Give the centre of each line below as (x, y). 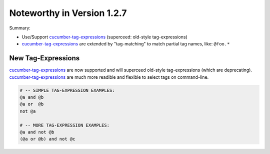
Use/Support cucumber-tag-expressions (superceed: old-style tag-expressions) (104, 37)
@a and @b (32, 97)
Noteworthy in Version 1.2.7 (68, 13)
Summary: (20, 28)
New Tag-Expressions (44, 58)
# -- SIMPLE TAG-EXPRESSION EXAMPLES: (67, 90)
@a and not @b (37, 132)
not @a (28, 111)
